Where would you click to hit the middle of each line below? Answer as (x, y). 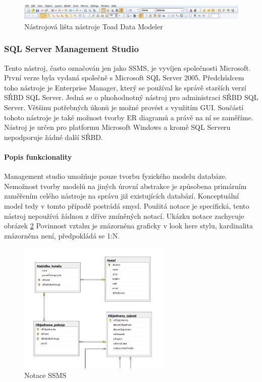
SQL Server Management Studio (71, 49)
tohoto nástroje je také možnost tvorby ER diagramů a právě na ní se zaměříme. (129, 117)
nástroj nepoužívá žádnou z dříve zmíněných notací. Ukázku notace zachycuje (124, 216)
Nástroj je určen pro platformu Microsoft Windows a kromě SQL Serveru (117, 127)
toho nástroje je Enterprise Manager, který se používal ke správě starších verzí (125, 87)
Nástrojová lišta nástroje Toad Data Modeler (94, 26)
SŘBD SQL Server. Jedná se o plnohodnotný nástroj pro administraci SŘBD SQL (131, 97)
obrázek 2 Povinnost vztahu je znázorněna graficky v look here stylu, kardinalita (128, 226)
